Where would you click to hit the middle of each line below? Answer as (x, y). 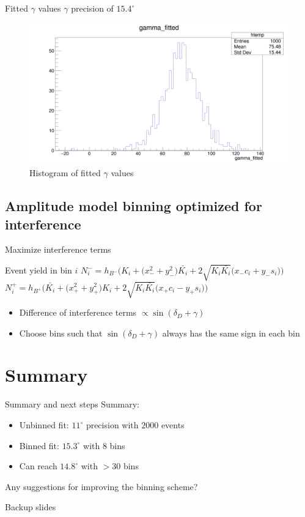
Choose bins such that (61, 333)
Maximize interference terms (58, 249)
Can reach (38, 466)
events (173, 425)
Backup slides (31, 507)
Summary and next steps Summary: (72, 404)
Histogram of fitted (65, 173)
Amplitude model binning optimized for (134, 206)
